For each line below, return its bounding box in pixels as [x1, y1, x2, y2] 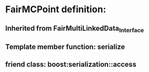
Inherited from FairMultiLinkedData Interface [5, 24, 144, 34]
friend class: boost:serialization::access [5, 60, 137, 68]
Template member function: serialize [5, 42, 125, 52]
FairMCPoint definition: [5, 4, 106, 15]
